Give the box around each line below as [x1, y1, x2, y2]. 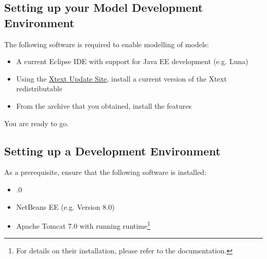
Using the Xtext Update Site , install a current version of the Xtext [16, 73, 227, 84]
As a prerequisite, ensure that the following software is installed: [4, 167, 206, 177]
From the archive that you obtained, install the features [16, 100, 192, 111]
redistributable [16, 83, 63, 94]
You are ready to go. [4, 117, 69, 128]
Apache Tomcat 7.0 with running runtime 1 [16, 219, 150, 231]
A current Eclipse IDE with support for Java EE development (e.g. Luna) [16, 56, 249, 67]
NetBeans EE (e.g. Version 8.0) [16, 201, 115, 212]
